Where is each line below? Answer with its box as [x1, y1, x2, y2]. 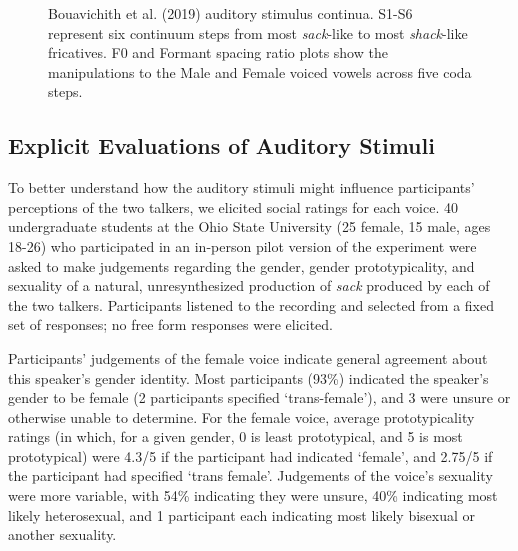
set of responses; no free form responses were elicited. [8, 314, 334, 335]
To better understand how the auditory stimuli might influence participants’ [8, 177, 475, 198]
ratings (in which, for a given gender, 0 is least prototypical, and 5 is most [8, 426, 463, 447]
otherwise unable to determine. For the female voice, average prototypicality [8, 406, 475, 427]
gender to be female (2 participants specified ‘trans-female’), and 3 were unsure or [8, 387, 511, 408]
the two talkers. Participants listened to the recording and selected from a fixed [8, 294, 495, 315]
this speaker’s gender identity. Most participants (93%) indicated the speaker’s [8, 367, 489, 388]
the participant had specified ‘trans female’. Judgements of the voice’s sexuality [8, 465, 493, 486]
